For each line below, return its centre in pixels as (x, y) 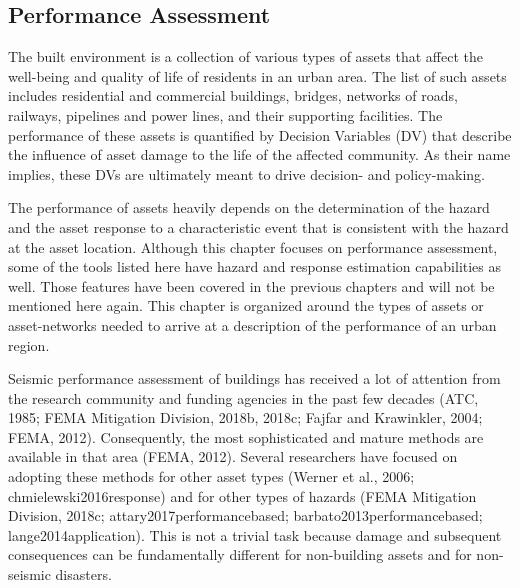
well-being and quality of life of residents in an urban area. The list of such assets (257, 75)
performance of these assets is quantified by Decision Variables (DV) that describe (260, 134)
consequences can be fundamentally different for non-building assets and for (240, 554)
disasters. (83, 574)
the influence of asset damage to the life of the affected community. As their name (259, 154)
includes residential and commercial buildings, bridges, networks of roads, (233, 95)
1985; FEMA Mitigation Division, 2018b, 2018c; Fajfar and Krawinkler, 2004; (245, 417)
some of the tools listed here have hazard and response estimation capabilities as (255, 266)
